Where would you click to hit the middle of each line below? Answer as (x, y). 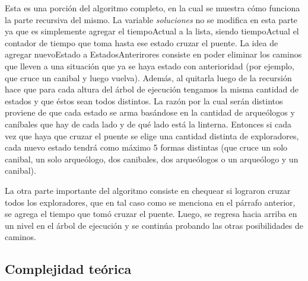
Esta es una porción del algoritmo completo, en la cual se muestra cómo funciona (153, 8)
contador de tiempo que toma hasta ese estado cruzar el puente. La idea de (142, 42)
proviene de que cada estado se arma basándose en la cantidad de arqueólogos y (150, 112)
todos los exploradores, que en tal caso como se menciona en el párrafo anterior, (150, 202)
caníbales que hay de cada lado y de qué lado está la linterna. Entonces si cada (148, 124)
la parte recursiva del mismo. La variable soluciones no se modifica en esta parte (151, 19)
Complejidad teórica (68, 269)
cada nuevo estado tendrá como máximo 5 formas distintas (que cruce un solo (146, 147)
